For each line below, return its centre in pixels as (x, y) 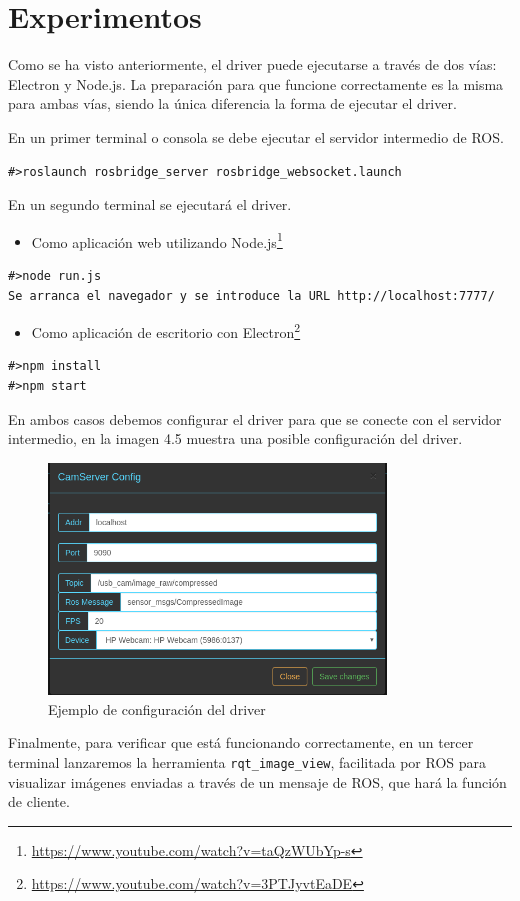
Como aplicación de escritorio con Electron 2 (166, 330)
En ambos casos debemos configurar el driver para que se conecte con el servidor (255, 418)
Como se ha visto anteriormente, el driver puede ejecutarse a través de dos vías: (252, 64)
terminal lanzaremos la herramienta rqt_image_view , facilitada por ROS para (247, 762)
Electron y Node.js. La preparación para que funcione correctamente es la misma (256, 83)
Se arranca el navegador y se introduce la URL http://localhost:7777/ (251, 295)
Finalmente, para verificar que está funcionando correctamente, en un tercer (241, 742)
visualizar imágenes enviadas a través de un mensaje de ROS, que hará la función (257, 781)
